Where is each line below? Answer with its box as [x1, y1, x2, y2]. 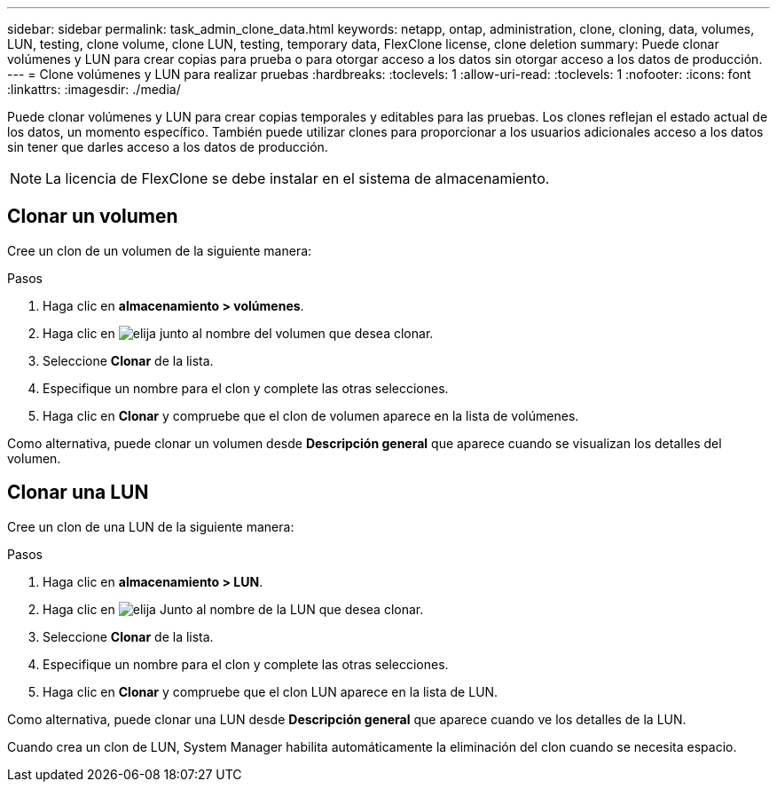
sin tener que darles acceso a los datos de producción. [7, 139, 328, 154]
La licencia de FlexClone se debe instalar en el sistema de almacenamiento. [45, 170, 550, 187]
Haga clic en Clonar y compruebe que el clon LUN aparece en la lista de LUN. [43, 683, 498, 699]
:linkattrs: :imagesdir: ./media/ [7, 82, 181, 97]
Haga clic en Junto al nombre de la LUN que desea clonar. [43, 601, 424, 617]
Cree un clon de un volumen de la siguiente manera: [7, 242, 312, 258]
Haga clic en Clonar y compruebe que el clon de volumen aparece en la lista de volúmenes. [43, 407, 579, 423]
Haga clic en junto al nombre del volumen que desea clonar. [43, 325, 434, 341]
